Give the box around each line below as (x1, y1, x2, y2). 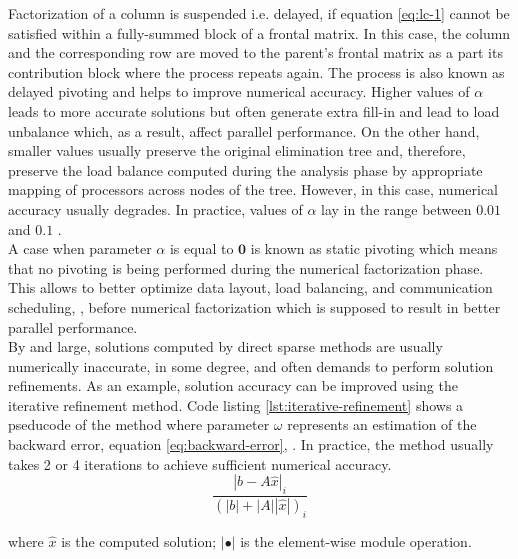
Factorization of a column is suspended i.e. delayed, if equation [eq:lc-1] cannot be (8, 3, 510, 23)
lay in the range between (321, 198, 472, 219)
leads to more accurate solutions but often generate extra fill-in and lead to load (8, 100, 500, 121)
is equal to (169, 238, 234, 259)
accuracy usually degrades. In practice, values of (8, 198, 303, 219)
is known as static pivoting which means (250, 238, 498, 259)
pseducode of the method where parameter (8, 414, 270, 435)
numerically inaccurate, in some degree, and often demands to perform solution (8, 355, 494, 376)
